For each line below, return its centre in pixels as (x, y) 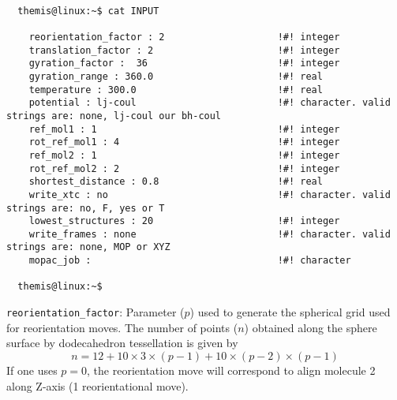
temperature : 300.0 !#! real (176, 90)
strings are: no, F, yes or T (86, 208)
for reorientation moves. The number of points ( (122, 327)
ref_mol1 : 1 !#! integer (184, 129)
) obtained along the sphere (311, 327)
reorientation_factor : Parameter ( (96, 312)
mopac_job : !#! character (190, 261)
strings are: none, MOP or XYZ (88, 247)
